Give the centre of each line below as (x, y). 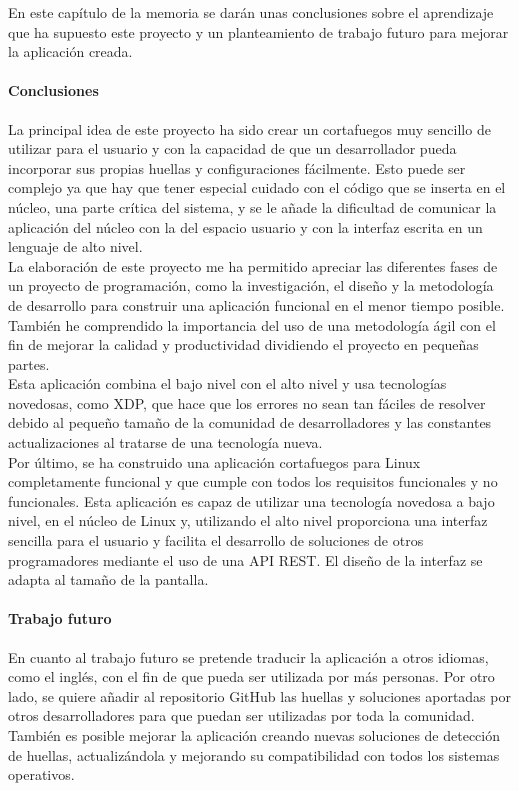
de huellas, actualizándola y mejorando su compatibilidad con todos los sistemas (254, 754)
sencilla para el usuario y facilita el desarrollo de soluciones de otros (216, 540)
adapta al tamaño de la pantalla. (108, 579)
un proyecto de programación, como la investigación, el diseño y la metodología (251, 285)
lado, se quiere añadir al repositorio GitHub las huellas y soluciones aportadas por (259, 695)
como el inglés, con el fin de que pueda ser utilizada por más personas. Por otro (251, 676)
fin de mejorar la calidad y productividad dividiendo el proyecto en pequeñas (243, 344)
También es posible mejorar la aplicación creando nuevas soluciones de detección (254, 735)
